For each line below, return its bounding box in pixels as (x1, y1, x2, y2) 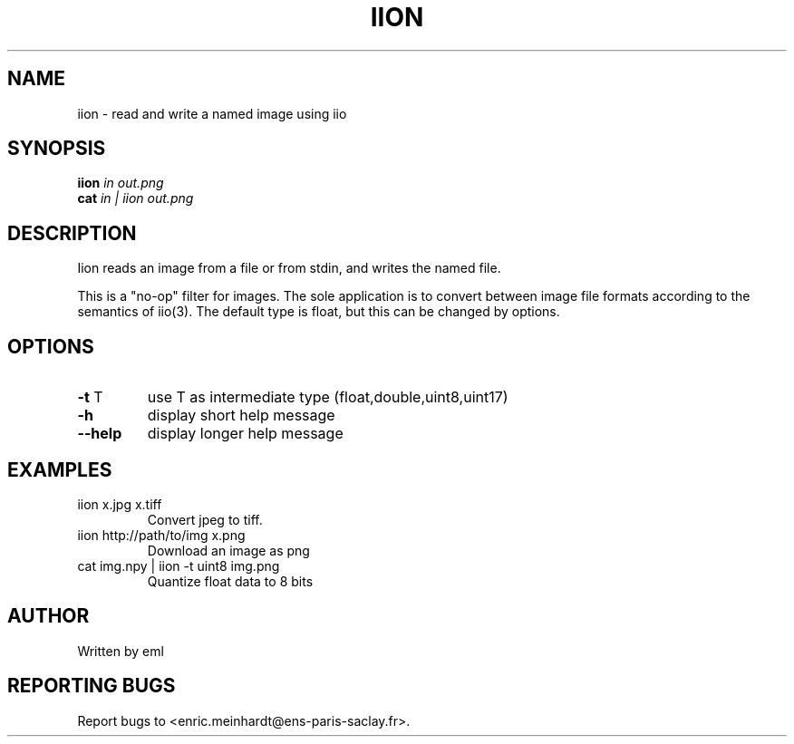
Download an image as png (147, 542, 310, 558)
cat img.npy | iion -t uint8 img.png (77, 557, 280, 574)
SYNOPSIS (7, 137, 106, 160)
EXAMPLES (7, 458, 112, 481)
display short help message (147, 406, 335, 425)
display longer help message (147, 424, 344, 443)
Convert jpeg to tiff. (147, 511, 263, 527)
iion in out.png (77, 175, 164, 191)
